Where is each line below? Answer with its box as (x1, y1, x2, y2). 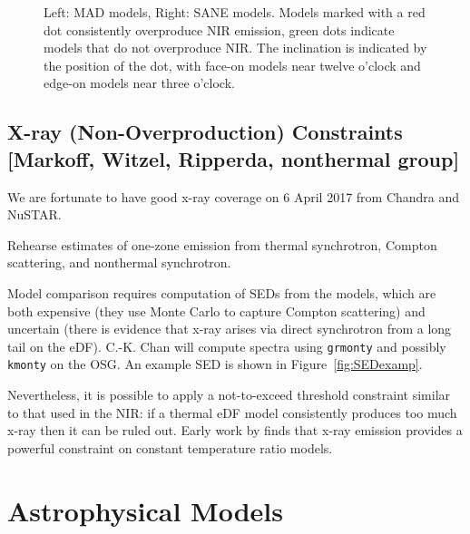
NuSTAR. (7, 205, 62, 224)
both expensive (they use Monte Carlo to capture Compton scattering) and (7, 301, 426, 320)
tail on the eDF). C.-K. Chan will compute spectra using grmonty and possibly (7, 336, 446, 355)
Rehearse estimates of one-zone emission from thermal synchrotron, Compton (7, 235, 437, 254)
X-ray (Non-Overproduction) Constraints (7, 118, 403, 146)
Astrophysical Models (7, 491, 283, 529)
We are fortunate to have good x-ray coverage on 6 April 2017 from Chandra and (7, 187, 460, 206)
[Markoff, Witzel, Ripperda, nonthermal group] (7, 144, 460, 172)
